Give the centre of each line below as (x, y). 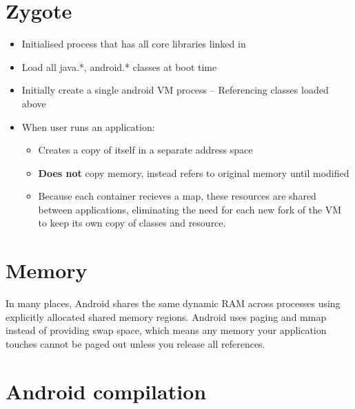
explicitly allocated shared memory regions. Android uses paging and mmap (166, 316)
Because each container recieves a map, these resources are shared (177, 196)
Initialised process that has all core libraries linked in (134, 44)
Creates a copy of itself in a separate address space (145, 150)
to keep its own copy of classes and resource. (132, 223)
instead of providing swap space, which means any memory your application (166, 330)
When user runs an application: (88, 126)
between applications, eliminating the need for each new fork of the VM (190, 209)
